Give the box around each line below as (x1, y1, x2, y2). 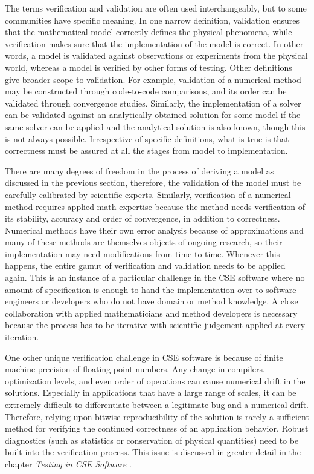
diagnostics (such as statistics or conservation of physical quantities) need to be (5, 433, 299, 446)
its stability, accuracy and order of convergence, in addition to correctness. (5, 212, 280, 225)
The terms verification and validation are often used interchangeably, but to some (5, 2, 307, 14)
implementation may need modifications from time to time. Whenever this (5, 247, 280, 260)
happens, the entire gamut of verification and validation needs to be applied (5, 259, 286, 272)
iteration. (5, 331, 39, 343)
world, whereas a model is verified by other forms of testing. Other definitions (5, 61, 292, 73)
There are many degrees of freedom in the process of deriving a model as (5, 164, 274, 177)
